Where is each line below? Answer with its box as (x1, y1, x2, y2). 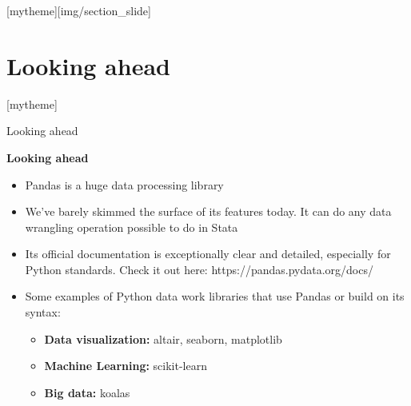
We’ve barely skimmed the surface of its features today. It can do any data (25, 203, 392, 220)
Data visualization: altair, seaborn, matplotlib (44, 330, 282, 347)
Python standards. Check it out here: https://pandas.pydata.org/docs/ (25, 261, 373, 277)
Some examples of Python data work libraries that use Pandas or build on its (25, 288, 405, 304)
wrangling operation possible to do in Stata (25, 218, 238, 235)
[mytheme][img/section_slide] (6, 2, 151, 18)
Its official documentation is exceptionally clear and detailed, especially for (25, 245, 391, 262)
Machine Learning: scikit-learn (44, 357, 207, 374)
